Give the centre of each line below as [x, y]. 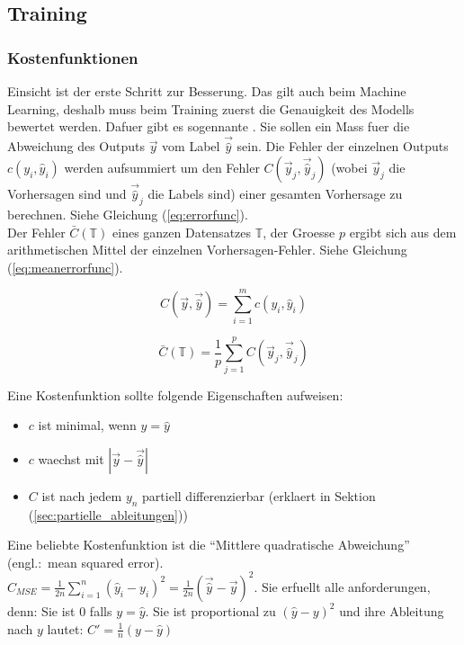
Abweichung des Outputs [76, 146]
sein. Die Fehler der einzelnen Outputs [343, 146]
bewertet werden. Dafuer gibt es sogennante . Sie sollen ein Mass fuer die [209, 126]
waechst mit [71, 458]
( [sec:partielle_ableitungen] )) [108, 514]
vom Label [191, 146]
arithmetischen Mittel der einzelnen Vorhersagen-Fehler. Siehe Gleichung [207, 250]
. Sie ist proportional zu [210, 610]
